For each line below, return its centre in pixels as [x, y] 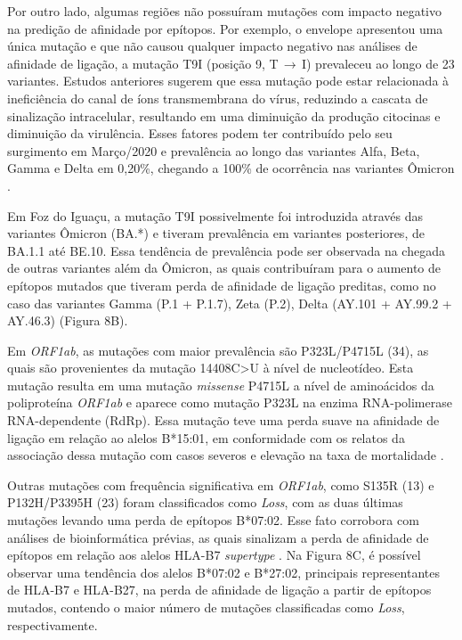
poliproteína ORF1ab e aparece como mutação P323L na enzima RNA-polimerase [230, 402]
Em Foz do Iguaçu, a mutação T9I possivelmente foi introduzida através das [215, 215]
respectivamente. [53, 624]
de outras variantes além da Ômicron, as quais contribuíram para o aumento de [224, 268]
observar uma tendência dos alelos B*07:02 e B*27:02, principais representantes [223, 572]
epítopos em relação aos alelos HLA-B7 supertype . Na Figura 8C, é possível [214, 555]
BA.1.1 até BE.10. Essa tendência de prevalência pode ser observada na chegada [226, 250]
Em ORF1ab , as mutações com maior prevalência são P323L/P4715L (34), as [218, 350]
